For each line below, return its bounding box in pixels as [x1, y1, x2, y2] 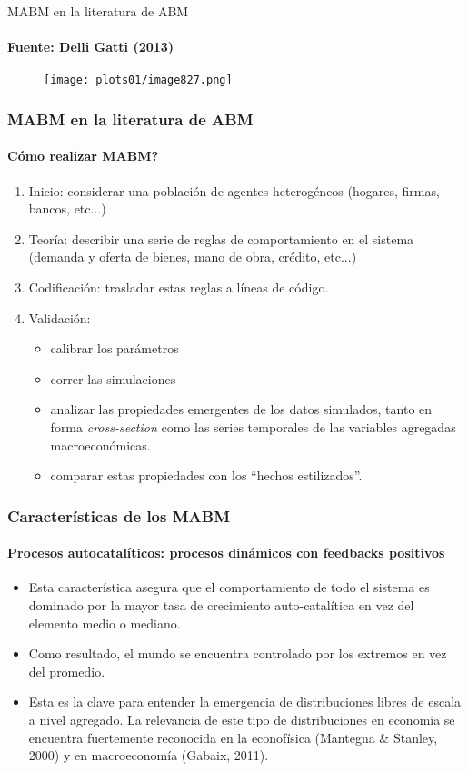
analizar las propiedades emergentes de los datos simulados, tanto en [50, 400, 433, 419]
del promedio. [28, 661, 105, 680]
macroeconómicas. [50, 435, 151, 454]
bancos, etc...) [28, 199, 106, 218]
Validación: [28, 308, 91, 327]
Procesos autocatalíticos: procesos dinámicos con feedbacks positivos [7, 543, 445, 562]
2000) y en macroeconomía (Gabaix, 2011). [28, 746, 269, 765]
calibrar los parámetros [50, 339, 179, 358]
